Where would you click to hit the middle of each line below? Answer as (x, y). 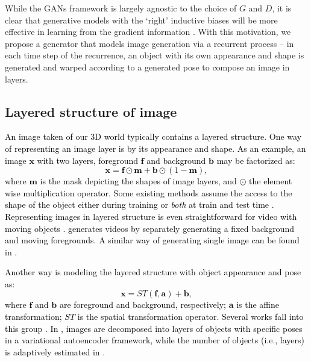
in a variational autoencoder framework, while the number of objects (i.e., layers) (155, 340)
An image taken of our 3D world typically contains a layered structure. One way (153, 136)
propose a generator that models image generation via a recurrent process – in (149, 43)
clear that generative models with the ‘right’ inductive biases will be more (141, 20)
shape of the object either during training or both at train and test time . (140, 204)
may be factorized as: (256, 160)
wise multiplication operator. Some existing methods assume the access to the (149, 192)
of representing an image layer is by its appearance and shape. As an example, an (155, 148)
